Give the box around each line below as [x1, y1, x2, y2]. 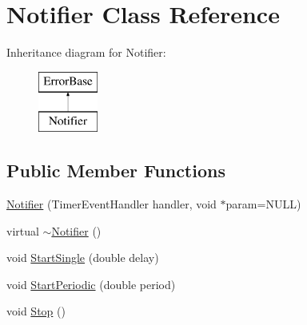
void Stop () [6, 303, 66, 319]
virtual [6, 222, 39, 239]
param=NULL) [225, 196, 301, 212]
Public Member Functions [6, 158, 225, 183]
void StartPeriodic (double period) [6, 275, 176, 292]
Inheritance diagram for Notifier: [6, 44, 166, 61]
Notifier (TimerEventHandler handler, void [6, 196, 217, 212]
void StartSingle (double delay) [6, 249, 159, 266]
